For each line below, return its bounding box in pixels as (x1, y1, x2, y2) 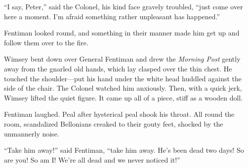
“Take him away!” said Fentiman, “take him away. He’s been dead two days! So (4, 145, 244, 155)
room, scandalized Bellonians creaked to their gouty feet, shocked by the (4, 118, 223, 129)
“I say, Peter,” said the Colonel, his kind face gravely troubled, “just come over (4, 1, 243, 11)
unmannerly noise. (4, 128, 59, 138)
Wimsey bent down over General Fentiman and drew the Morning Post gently (4, 54, 241, 64)
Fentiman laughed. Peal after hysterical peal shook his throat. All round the (4, 109, 235, 119)
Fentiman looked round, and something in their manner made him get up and (4, 28, 240, 38)
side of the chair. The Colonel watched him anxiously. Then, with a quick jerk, (4, 83, 242, 93)
